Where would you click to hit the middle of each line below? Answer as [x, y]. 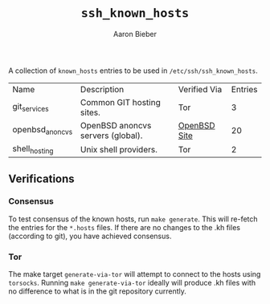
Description [102, 89]
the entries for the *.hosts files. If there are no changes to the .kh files [125, 227]
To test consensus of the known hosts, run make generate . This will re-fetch [133, 219]
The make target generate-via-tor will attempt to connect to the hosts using [135, 274]
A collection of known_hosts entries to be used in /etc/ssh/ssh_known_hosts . [133, 71]
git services [31, 107]
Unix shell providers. [119, 149]
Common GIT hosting [120, 102]
